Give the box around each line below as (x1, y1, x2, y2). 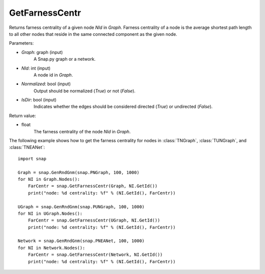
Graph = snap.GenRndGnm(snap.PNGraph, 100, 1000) (18, 170, 140, 175)
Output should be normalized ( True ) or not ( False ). (33, 88, 136, 94)
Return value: (9, 113, 36, 119)
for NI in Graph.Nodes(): (18, 176, 80, 182)
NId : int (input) (21, 65, 51, 71)
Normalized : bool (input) (21, 81, 71, 87)
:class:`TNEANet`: (9, 145, 45, 150)
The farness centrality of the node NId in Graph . (33, 128, 131, 134)
